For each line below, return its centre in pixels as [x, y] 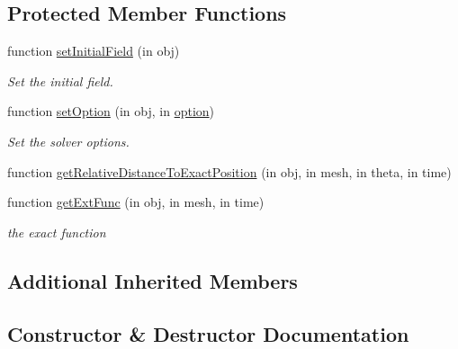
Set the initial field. [60, 81]
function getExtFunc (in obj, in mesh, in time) [136, 202]
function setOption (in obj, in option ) [111, 111]
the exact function [57, 232]
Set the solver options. [68, 141]
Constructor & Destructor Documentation [208, 333]
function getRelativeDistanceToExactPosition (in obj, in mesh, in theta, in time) [229, 171]
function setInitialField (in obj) [94, 51]
